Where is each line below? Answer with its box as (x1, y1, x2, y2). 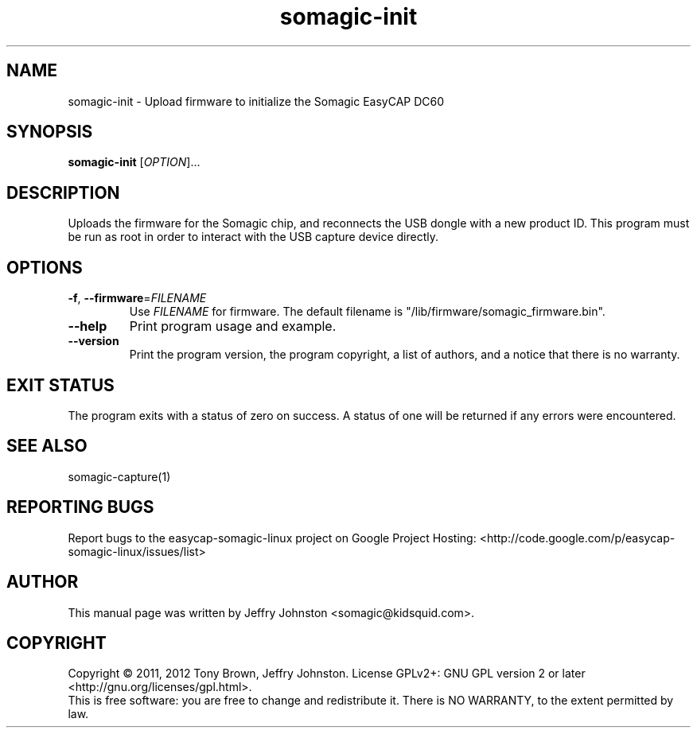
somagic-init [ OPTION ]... (68, 155, 201, 169)
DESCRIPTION (6, 182, 120, 203)
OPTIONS (6, 257, 83, 278)
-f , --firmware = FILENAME (68, 291, 207, 305)
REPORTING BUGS (6, 497, 154, 518)
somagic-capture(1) (68, 469, 171, 484)
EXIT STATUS (6, 375, 115, 395)
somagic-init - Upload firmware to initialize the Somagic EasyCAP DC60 (68, 94, 445, 108)
